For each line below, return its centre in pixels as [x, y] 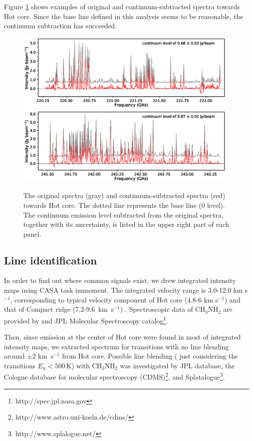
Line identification [51, 260]
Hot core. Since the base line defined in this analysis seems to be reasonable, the [124, 16]
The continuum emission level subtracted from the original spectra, [124, 214]
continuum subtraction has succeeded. [61, 26]
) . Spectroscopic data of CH [163, 309]
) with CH [87, 365]
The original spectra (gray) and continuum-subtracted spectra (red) [125, 195]
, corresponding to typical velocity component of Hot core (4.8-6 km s [114, 299]
